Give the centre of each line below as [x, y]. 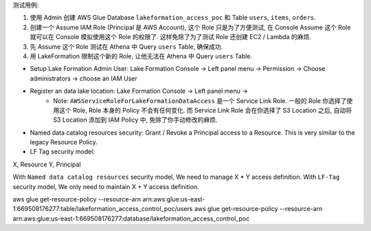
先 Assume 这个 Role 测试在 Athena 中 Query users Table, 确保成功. [126, 46]
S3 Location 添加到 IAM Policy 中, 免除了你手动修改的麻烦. [135, 120]
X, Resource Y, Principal [47, 164]
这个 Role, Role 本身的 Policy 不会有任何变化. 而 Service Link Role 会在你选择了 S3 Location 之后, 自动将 [205, 110]
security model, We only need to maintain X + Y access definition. [106, 186]
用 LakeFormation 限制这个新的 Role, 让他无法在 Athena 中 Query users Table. [141, 56]
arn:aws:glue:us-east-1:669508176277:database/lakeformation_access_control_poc [131, 218]
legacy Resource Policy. [64, 142]
